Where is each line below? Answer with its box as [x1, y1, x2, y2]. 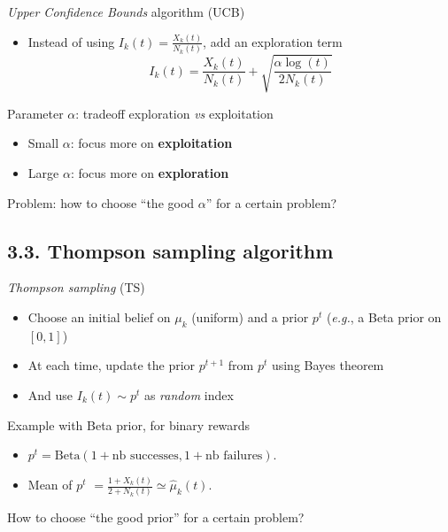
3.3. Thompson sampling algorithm [7, 236, 334, 264]
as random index [143, 385, 234, 404]
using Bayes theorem [271, 356, 384, 374]
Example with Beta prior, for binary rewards [7, 415, 251, 434]
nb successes [112, 450, 179, 463]
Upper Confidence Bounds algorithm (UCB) [7, 3, 245, 20]
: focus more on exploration [70, 163, 229, 181]
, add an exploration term [203, 32, 343, 50]
